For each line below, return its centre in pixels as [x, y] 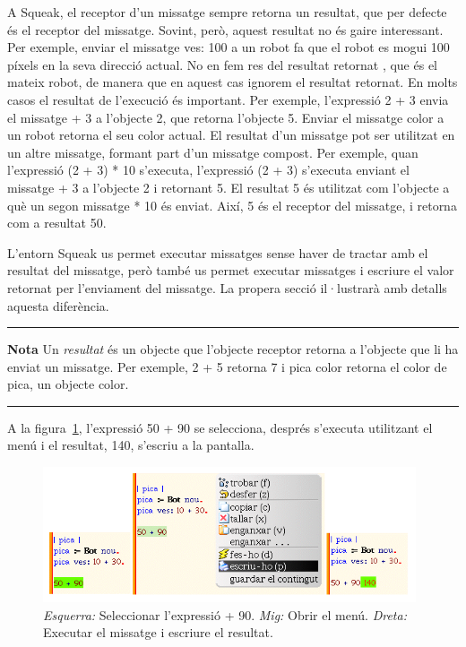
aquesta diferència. [58, 305]
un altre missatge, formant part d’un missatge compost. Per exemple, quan [213, 152]
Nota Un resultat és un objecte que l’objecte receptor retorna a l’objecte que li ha [233, 349]
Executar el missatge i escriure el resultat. [158, 632]
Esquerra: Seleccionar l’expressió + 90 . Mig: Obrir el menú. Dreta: [225, 614]
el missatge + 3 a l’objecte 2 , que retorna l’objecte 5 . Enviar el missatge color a [226, 117]
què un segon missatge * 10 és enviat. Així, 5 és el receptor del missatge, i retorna [232, 205]
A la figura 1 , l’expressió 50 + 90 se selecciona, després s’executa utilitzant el [220, 427]
